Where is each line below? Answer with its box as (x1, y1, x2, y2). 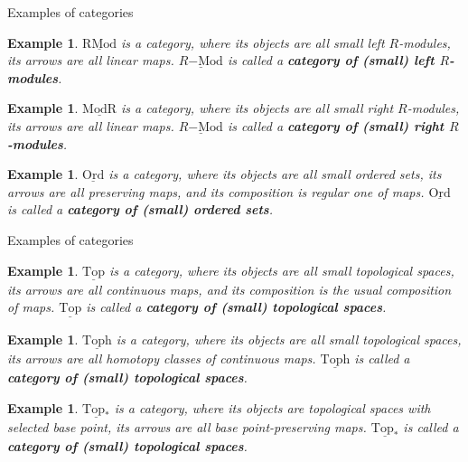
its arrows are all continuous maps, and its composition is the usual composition (7, 279, 452, 298)
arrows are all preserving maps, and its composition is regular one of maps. (7, 182, 425, 201)
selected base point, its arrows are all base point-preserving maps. (7, 417, 367, 436)
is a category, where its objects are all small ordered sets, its (108, 165, 442, 184)
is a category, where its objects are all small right (121, 99, 394, 118)
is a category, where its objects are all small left (121, 33, 385, 52)
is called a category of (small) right (227, 116, 445, 135)
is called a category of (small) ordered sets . (7, 200, 273, 219)
